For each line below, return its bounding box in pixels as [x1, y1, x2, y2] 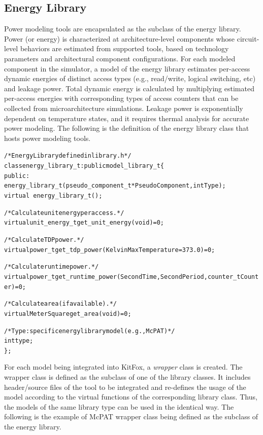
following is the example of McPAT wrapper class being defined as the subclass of [4, 411, 258, 422]
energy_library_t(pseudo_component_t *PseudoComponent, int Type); [4, 182, 226, 190]
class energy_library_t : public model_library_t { [4, 162, 165, 169]
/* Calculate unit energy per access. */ [4, 209, 124, 216]
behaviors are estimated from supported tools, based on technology [20, 43, 229, 54]
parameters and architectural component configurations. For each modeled [4, 53, 236, 63]
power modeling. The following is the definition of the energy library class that [4, 123, 249, 133]
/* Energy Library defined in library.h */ [4, 152, 131, 160]
